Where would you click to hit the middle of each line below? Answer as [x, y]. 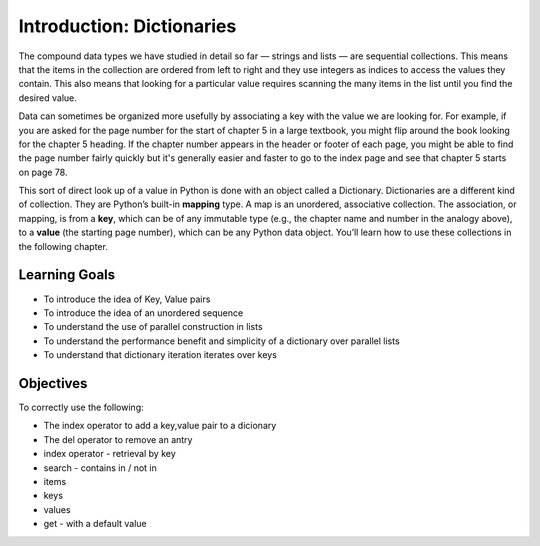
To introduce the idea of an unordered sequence [143, 312]
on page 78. [43, 172]
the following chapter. [63, 246]
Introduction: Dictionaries [127, 26]
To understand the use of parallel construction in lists [153, 327]
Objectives [53, 383]
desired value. [47, 97]
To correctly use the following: [81, 407]
